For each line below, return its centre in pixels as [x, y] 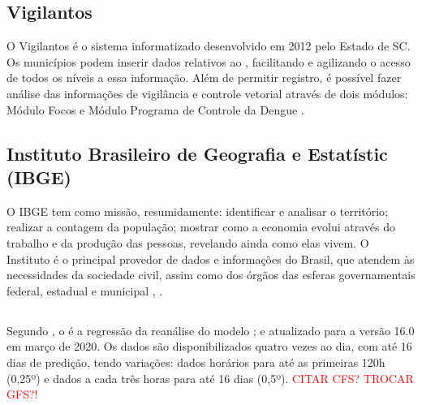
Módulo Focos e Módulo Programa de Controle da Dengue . [155, 109]
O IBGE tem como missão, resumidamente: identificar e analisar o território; [198, 211]
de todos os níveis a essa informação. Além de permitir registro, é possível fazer [204, 78]
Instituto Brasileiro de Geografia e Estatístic [197, 153]
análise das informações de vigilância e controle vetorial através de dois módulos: [207, 93]
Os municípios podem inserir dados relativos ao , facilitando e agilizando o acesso [209, 61]
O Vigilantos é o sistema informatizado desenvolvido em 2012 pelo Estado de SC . [209, 46]
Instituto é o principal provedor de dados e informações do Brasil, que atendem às [211, 259]
